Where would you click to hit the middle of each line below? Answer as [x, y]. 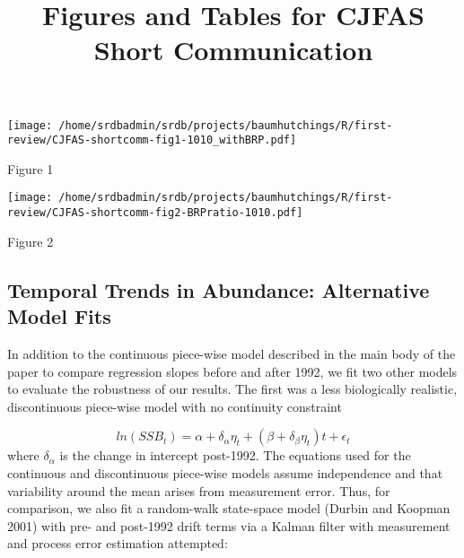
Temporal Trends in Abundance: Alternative [219, 289]
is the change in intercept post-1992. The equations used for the [235, 455]
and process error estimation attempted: [118, 543]
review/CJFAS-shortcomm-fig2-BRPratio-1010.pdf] [155, 213]
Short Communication [233, 50]
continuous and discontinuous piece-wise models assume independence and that [225, 472]
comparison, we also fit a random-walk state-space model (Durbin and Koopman [229, 508]
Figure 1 [31, 168]
